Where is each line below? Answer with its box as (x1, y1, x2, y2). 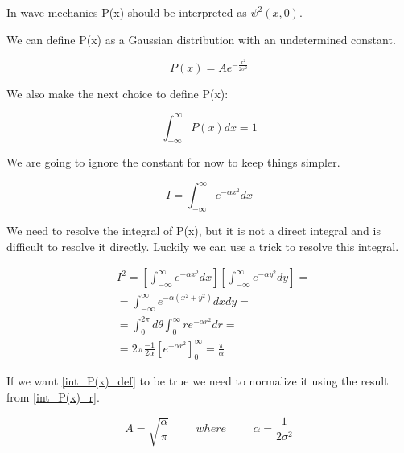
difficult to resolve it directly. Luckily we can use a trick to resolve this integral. (6, 237, 399, 254)
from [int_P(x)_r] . (6, 389, 100, 406)
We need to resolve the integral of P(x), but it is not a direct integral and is (6, 222, 381, 239)
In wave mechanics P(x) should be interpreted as (6, 4, 247, 20)
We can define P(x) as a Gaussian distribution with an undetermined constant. (6, 31, 396, 47)
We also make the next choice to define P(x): (6, 85, 229, 102)
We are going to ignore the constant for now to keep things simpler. (6, 154, 340, 171)
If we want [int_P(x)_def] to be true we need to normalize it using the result (6, 373, 389, 389)
